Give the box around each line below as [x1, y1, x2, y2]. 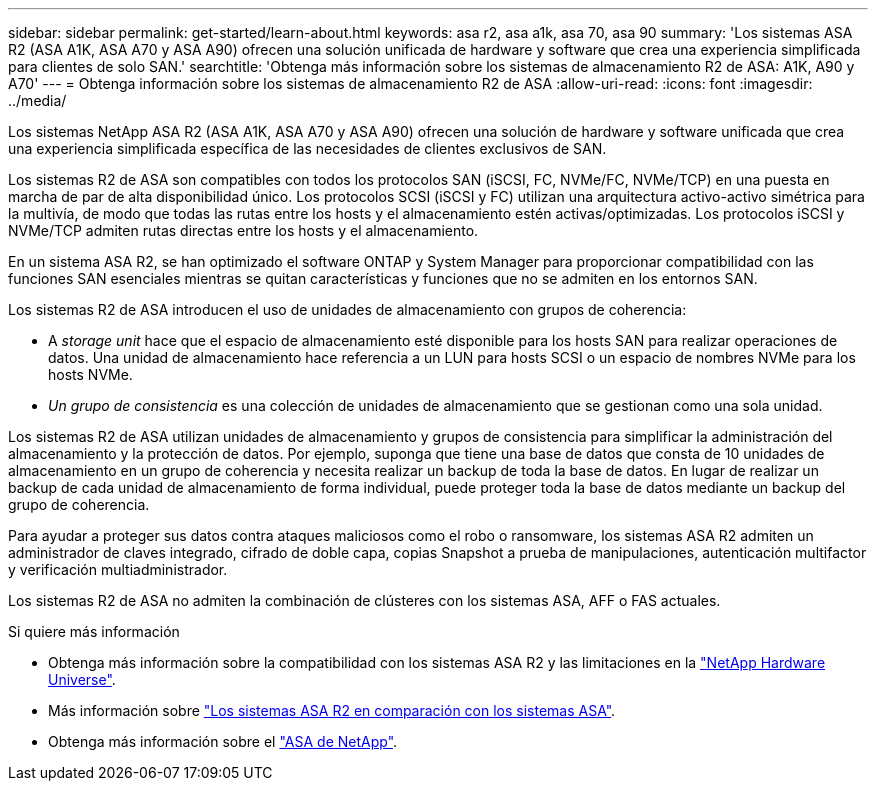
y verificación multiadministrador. [8, 561, 228, 578]
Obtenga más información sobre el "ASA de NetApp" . [48, 733, 398, 750]
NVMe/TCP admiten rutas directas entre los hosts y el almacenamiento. [8, 222, 479, 239]
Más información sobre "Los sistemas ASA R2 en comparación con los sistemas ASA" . [48, 702, 616, 719]
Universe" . [48, 671, 116, 688]
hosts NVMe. [48, 366, 133, 383]
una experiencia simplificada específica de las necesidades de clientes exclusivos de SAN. [8, 140, 607, 157]
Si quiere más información [8, 623, 180, 640]
